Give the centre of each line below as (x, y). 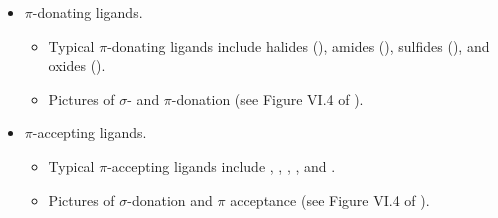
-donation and (170, 199)
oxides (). (77, 65)
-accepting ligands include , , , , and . (221, 165)
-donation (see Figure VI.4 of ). (267, 98)
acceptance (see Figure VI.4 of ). (330, 199)
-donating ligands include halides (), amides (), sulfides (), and (298, 45)
